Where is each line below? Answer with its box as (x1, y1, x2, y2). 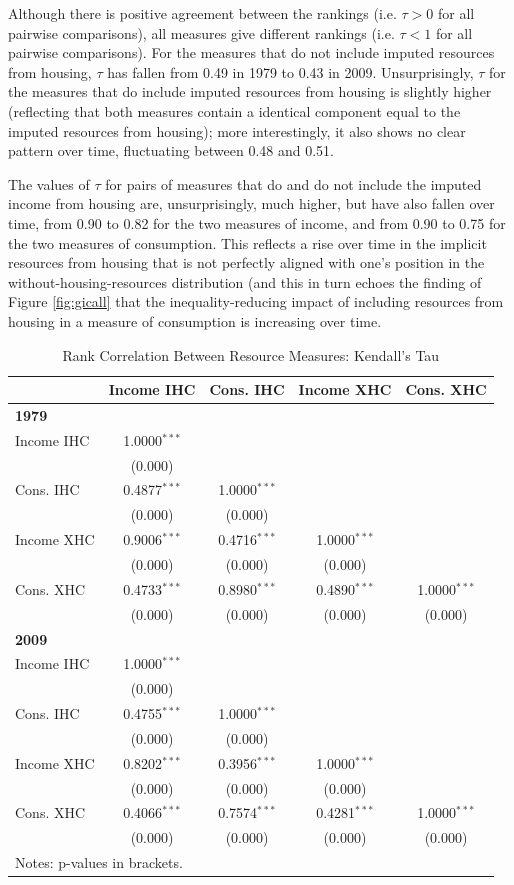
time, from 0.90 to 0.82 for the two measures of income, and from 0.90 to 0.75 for (8, 212, 506, 233)
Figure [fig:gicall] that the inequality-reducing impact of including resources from (8, 291, 504, 312)
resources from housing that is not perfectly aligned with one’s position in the (8, 252, 485, 273)
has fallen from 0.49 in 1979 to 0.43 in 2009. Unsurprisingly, (107, 61, 474, 82)
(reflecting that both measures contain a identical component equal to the (8, 100, 461, 121)
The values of (8, 173, 90, 194)
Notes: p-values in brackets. (15, 852, 183, 873)
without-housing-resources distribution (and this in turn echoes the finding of (8, 271, 482, 292)
